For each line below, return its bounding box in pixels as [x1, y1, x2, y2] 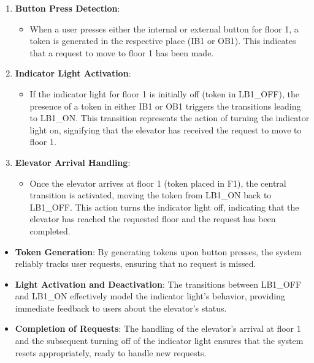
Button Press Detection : [15, 2, 120, 14]
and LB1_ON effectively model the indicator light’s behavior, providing [15, 290, 285, 302]
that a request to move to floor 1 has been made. [29, 46, 214, 59]
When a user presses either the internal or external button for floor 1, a [29, 22, 299, 35]
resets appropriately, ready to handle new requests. [15, 346, 207, 359]
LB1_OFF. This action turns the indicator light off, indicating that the [29, 200, 299, 213]
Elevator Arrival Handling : [15, 155, 131, 168]
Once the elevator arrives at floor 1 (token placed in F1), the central [29, 176, 286, 189]
